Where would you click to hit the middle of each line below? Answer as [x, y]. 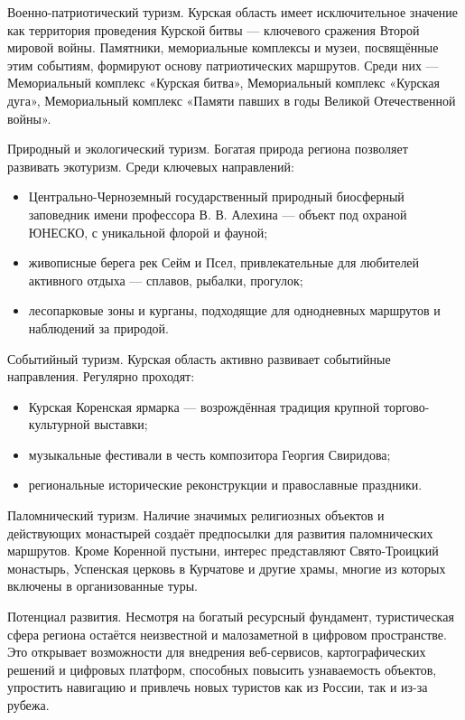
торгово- [406, 406]
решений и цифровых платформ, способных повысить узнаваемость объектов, [222, 669]
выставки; [121, 424]
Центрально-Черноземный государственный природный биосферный [216, 196]
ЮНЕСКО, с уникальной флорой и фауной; [148, 232]
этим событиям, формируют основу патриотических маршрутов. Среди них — [223, 65]
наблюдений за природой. [98, 327]
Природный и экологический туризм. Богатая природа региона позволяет [208, 149]
